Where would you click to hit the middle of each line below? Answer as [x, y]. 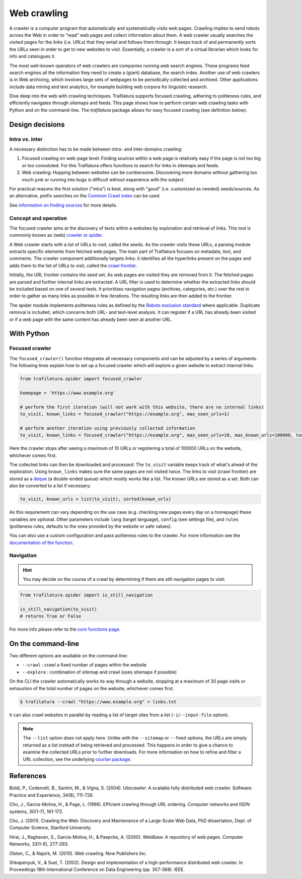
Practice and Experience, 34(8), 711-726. [52, 795]
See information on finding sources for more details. [63, 205]
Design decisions [37, 124]
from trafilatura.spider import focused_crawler [81, 379]
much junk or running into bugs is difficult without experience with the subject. [103, 179]
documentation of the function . [42, 543]
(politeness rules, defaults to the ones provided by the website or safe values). [91, 526]
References [28, 776]
